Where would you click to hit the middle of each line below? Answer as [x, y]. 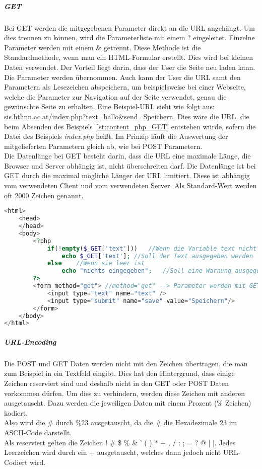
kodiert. [16, 412]
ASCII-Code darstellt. [38, 432]
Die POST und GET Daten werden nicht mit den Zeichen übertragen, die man [126, 363]
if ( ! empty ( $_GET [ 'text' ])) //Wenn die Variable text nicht [152, 248]
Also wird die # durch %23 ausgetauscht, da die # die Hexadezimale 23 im [121, 422]
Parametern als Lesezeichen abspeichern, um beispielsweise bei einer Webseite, [125, 87]
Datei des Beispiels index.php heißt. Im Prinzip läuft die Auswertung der [116, 136]
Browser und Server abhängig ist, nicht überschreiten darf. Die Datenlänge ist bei [130, 165]
